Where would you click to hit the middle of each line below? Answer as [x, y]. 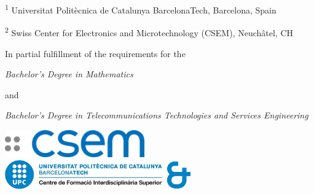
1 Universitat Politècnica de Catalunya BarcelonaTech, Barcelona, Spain [141, 9]
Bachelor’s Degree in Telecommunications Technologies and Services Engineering [157, 115]
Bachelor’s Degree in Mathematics [69, 74]
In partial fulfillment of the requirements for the [95, 53]
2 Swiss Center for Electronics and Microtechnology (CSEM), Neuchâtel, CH [149, 32]
